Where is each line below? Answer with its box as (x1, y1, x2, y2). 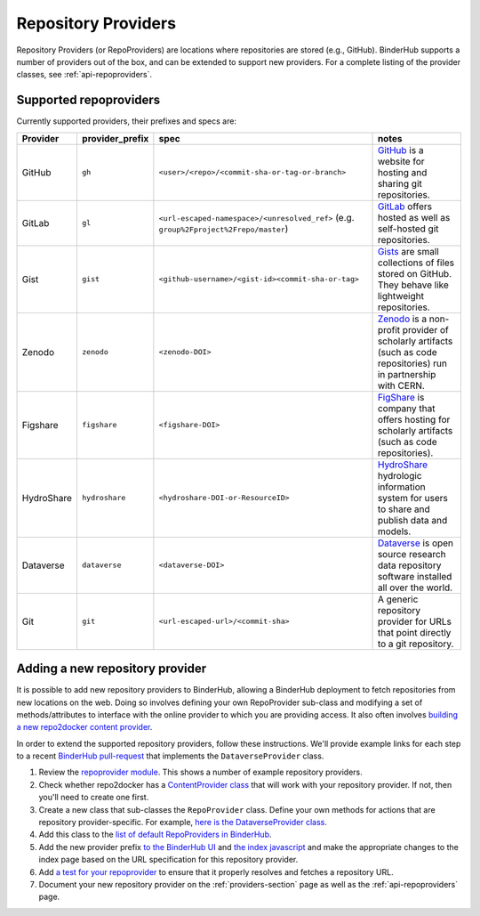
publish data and (377, 514, 448, 526)
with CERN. (377, 379, 426, 392)
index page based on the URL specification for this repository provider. (38, 855, 299, 865)
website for (377, 155, 426, 167)
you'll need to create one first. (38, 792, 149, 803)
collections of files (377, 256, 455, 269)
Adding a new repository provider (16, 661, 207, 677)
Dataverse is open (377, 537, 453, 549)
